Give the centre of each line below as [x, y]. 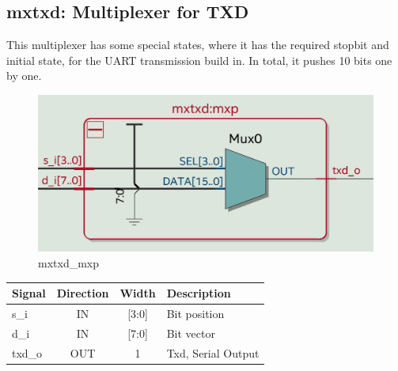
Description [199, 293]
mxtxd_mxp [69, 262]
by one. [24, 76]
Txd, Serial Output [213, 352]
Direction [83, 293]
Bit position [195, 313]
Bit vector [191, 333]
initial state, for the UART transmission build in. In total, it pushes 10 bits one [199, 60]
